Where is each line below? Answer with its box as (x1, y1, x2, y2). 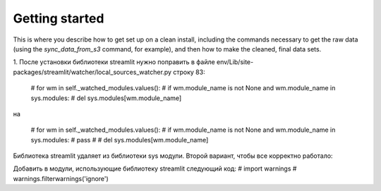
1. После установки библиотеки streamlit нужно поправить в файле (13, 58, 215, 66)
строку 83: (173, 68, 205, 76)
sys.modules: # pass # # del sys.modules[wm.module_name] (30, 135, 209, 144)
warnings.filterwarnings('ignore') (13, 174, 109, 183)
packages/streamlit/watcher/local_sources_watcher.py (13, 68, 172, 76)
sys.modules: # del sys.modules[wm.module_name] (30, 94, 182, 102)
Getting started (13, 11, 104, 26)
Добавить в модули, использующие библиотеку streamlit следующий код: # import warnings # (13, 164, 297, 173)
